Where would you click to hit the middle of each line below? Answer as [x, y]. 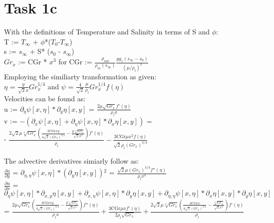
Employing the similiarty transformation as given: [80, 76]
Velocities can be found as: [45, 99]
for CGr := [75, 62]
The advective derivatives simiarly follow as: [72, 160]
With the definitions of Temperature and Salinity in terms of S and [107, 32]
